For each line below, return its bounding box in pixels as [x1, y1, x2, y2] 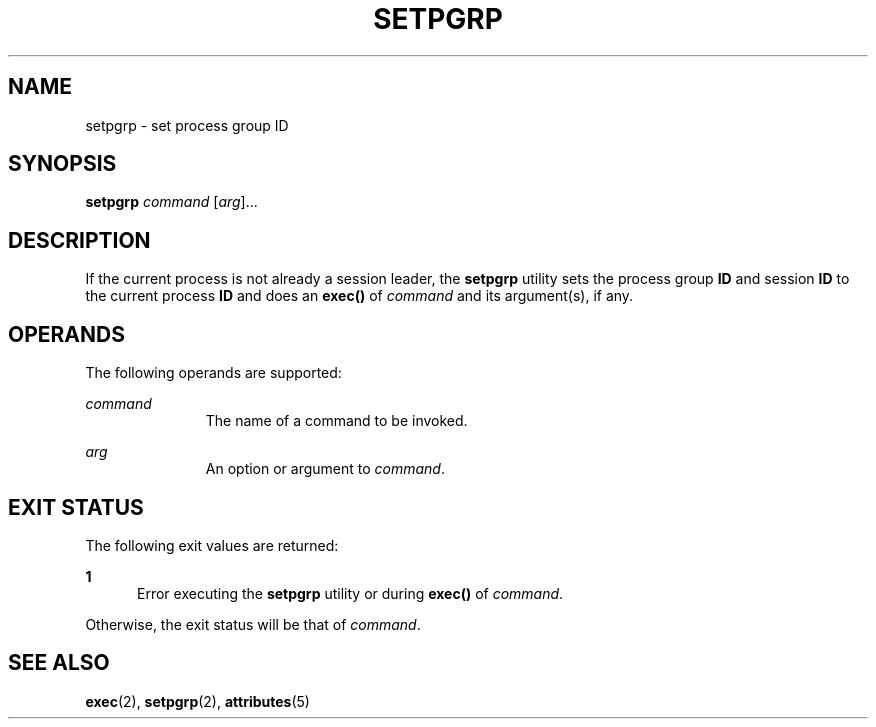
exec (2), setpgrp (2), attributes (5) [85, 692, 310, 710]
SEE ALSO [8, 650, 110, 676]
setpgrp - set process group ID [85, 116, 289, 134]
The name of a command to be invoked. [205, 412, 468, 430]
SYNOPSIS [8, 151, 117, 177]
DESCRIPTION [8, 227, 151, 253]
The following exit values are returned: [85, 536, 339, 554]
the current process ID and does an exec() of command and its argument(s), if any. [85, 287, 634, 305]
